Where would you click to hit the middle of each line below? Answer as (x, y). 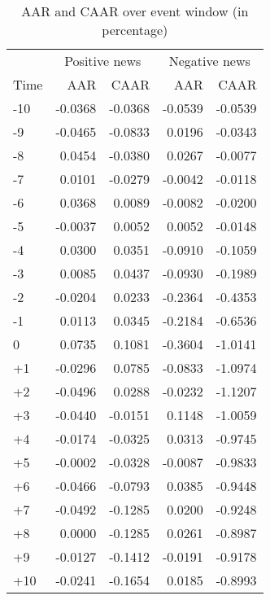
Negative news (209, 61)
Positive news (103, 61)
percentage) (135, 30)
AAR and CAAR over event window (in (135, 11)
